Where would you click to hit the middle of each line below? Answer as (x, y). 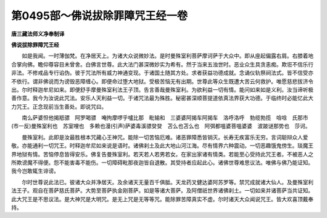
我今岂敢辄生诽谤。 (35, 171)
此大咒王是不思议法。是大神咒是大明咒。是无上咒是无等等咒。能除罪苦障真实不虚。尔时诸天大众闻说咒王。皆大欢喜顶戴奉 (162, 199)
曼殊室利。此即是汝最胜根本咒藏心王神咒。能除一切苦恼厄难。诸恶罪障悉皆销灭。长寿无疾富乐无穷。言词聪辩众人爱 (165, 137)
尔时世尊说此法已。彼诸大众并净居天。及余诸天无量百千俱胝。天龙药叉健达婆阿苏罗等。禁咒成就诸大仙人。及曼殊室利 (167, 182)
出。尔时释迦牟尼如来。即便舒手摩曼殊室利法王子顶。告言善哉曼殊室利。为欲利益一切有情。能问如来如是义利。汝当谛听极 (162, 89)
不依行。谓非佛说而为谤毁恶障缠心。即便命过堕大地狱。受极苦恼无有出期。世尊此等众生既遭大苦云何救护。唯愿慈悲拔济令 (162, 81)
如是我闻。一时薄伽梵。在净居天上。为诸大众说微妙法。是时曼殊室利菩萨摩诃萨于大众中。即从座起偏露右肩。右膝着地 (167, 56)
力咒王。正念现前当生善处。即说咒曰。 (59, 106)
